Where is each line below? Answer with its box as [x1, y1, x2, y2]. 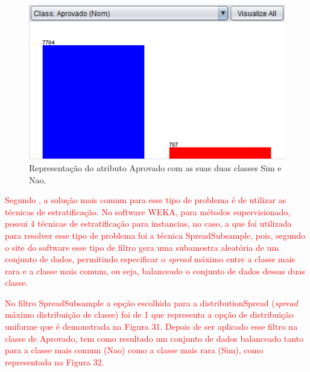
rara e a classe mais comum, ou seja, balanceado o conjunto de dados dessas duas [5, 264, 305, 277]
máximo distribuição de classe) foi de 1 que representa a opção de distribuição [5, 308, 294, 321]
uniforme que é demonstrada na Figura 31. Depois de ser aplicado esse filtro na [5, 320, 298, 333]
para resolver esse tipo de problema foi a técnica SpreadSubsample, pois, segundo [5, 229, 306, 241]
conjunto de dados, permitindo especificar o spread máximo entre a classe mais [5, 253, 296, 265]
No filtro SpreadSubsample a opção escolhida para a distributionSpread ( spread [5, 296, 298, 309]
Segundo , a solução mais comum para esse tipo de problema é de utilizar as [5, 194, 286, 206]
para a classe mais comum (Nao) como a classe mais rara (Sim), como [5, 344, 264, 356]
